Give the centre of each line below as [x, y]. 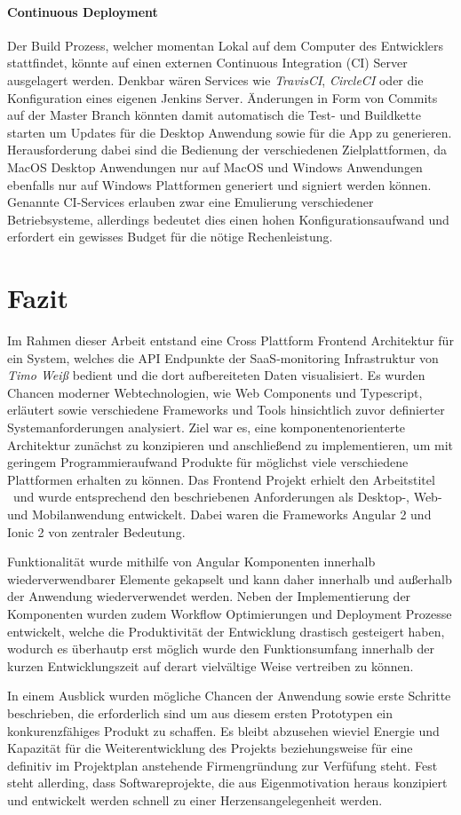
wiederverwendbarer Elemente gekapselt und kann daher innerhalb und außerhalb [230, 578]
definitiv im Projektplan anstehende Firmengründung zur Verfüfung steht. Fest [223, 765]
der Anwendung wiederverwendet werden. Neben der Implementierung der [209, 596]
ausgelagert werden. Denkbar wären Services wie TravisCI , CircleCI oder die [215, 79]
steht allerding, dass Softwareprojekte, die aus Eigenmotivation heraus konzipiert [227, 783]
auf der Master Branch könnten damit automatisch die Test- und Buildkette [214, 115]
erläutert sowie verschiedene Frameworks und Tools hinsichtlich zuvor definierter [226, 410]
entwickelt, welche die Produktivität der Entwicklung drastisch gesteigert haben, [226, 631]
